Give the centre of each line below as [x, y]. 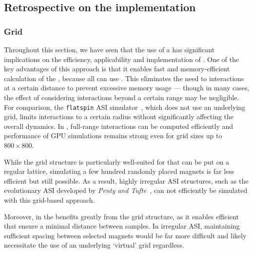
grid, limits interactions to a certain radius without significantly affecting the [119, 116]
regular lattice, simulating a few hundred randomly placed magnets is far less [119, 171]
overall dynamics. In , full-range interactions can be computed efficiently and [119, 126]
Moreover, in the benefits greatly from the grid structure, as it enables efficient [122, 216]
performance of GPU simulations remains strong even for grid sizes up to [113, 136]
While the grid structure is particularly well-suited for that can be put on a [117, 161]
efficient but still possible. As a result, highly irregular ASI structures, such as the [126, 180]
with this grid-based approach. [49, 200]
